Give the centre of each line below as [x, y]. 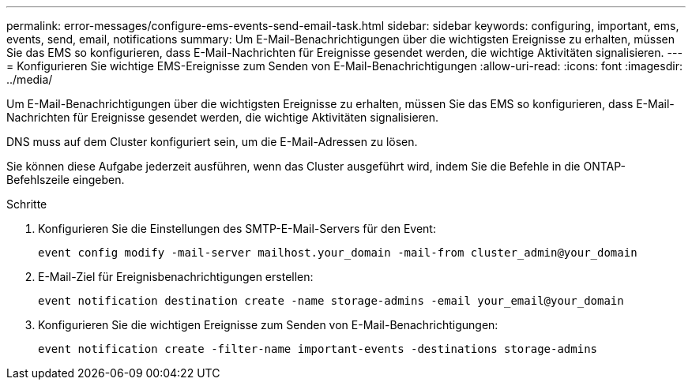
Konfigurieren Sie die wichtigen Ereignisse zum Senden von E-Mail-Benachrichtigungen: [268, 325]
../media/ [30, 79]
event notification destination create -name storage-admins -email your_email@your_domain [331, 301]
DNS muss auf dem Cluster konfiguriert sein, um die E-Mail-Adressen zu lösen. [212, 142]
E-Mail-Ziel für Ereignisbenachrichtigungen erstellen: [176, 277]
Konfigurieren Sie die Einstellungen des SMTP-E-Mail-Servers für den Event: [237, 229]
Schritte [27, 204]
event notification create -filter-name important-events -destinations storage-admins [318, 349]
